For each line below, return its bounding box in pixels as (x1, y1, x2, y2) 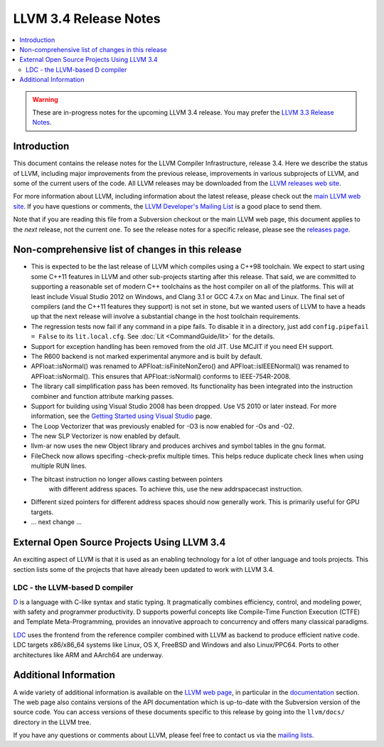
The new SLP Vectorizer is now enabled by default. (31, 432, 181, 441)
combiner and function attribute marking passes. (31, 392, 174, 400)
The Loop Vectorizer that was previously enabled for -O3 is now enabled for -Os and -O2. (31, 422, 294, 430)
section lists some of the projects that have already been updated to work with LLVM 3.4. (13, 565, 274, 573)
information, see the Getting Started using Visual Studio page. (31, 412, 213, 420)
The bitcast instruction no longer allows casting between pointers (31, 474, 223, 484)
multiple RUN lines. (31, 461, 87, 470)
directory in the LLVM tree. (13, 718, 92, 726)
